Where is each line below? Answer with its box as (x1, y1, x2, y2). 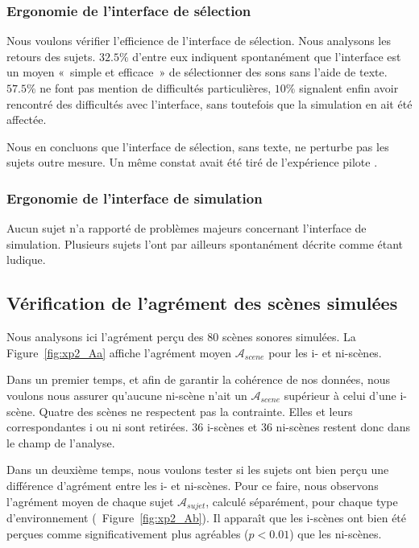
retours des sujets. (6, 47, 96, 64)
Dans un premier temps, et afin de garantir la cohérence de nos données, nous (6, 371, 390, 388)
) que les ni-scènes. (289, 525, 382, 542)
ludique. (6, 251, 46, 268)
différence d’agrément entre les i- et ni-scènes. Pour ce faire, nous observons (6, 476, 379, 493)
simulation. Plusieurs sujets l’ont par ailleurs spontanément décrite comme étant (6, 235, 404, 252)
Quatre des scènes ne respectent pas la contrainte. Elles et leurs (39, 402, 353, 419)
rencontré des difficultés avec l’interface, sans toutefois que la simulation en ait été (6, 95, 413, 112)
